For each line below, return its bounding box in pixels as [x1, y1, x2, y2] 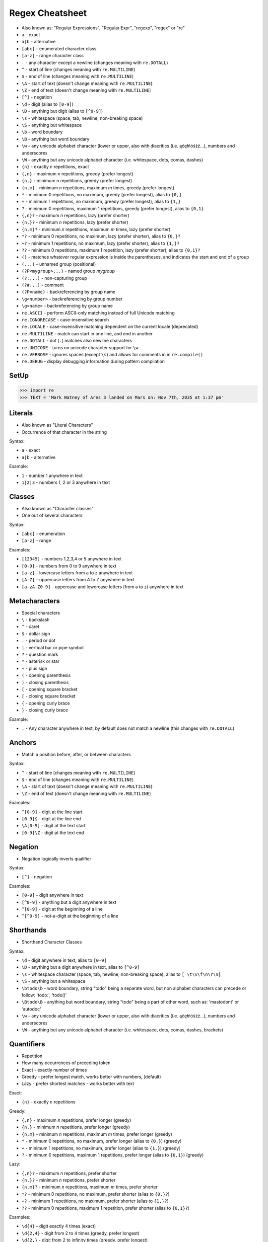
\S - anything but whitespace [21, 122, 82, 128]
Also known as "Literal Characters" [21, 422, 93, 428]
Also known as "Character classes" [21, 505, 94, 511]
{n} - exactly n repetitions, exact [21, 164, 89, 170]
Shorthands [9, 926, 47, 934]
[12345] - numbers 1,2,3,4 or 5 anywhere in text [21, 556, 122, 562]
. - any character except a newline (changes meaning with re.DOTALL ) [21, 60, 168, 66]
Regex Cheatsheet [9, 7, 87, 18]
